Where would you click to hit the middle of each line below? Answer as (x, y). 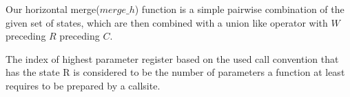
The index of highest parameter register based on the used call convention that (172, 58)
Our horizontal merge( (53, 9)
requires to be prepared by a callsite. (83, 85)
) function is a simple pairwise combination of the (239, 9)
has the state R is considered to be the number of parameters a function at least (175, 72)
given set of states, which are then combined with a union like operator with (167, 22)
